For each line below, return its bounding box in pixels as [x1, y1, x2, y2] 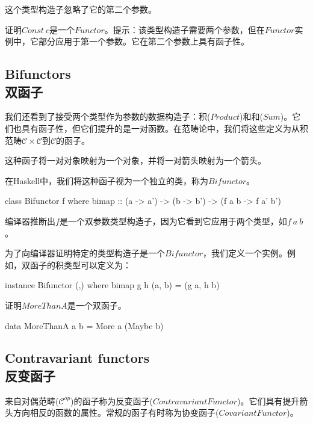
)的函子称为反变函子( [70, 394, 153, 407]
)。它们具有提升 [237, 394, 300, 407]
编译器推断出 [5, 214, 55, 227]
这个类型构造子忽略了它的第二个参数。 [5, 3, 156, 15]
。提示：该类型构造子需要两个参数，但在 [104, 23, 265, 36]
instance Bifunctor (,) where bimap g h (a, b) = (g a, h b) [5, 279, 220, 291]
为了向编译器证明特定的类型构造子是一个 [5, 247, 165, 259]
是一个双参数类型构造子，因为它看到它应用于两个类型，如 [59, 214, 287, 227]
